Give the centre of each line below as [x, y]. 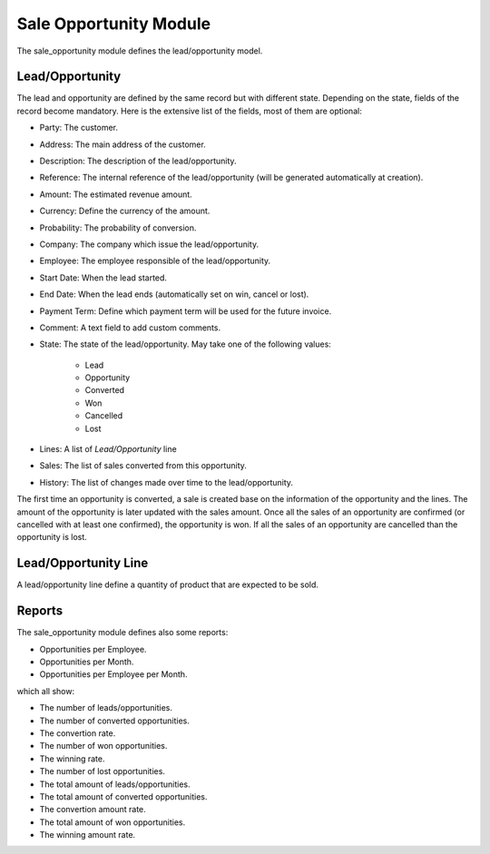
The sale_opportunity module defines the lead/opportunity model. [140, 51]
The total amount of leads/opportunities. [115, 784]
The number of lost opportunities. [102, 771]
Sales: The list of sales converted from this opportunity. [143, 466]
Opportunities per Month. [87, 662]
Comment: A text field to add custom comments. [130, 328]
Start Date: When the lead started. [103, 278]
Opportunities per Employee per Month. [113, 674]
